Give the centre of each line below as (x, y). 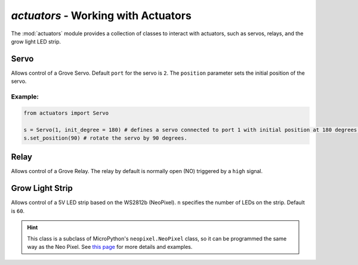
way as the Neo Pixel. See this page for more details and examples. (110, 246)
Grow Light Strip (42, 188)
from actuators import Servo (66, 113)
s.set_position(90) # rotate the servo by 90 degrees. (105, 138)
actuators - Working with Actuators (101, 16)
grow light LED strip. (36, 41)
